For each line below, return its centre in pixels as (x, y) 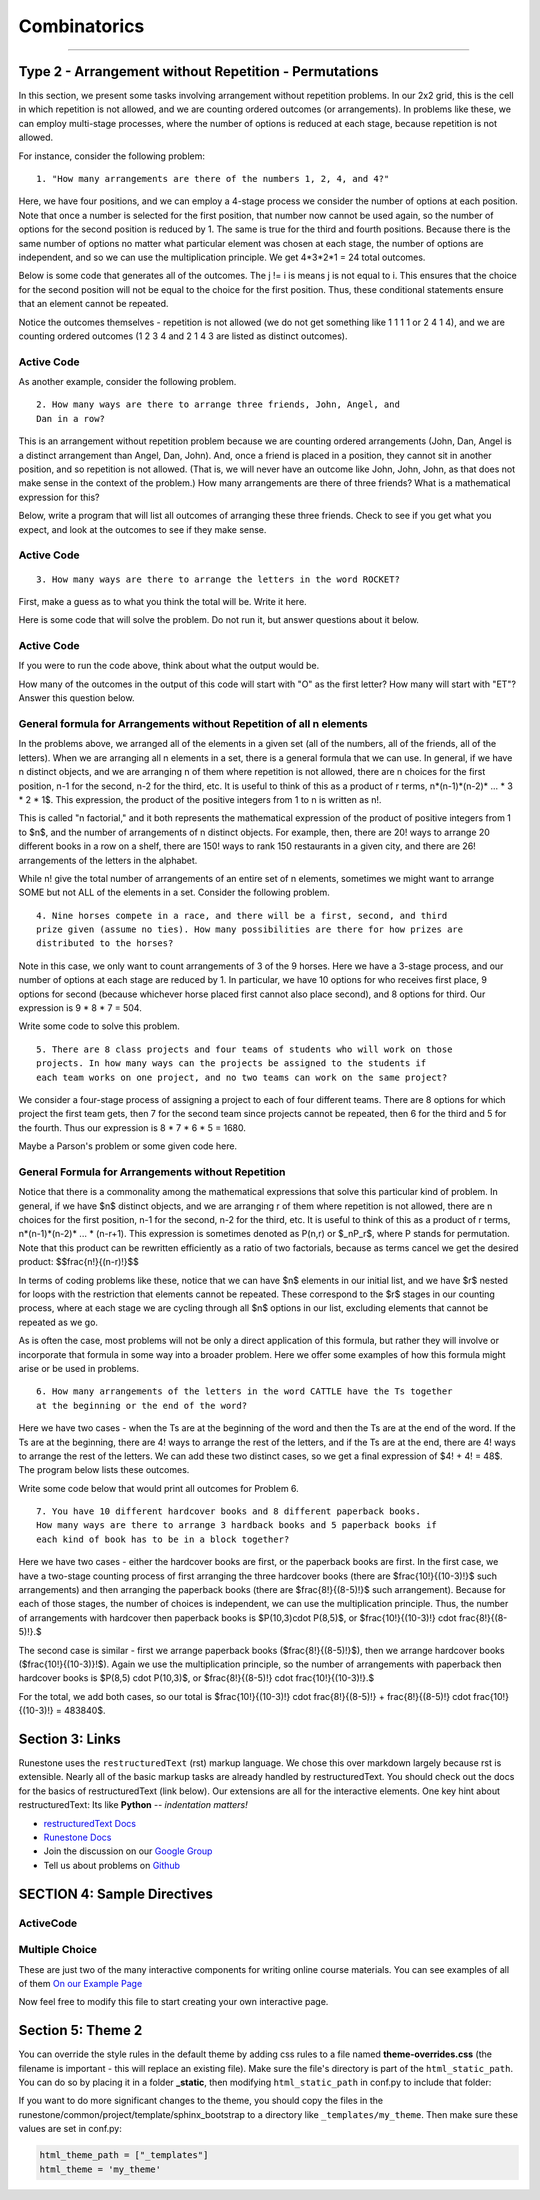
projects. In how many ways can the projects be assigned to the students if (231, 1063)
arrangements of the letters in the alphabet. (108, 860)
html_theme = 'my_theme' (100, 2169)
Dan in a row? (70, 418)
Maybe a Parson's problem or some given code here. (128, 1146)
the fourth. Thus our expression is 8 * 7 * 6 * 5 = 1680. (132, 1127)
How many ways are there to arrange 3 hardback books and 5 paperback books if (236, 1525)
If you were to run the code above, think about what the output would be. (169, 666)
